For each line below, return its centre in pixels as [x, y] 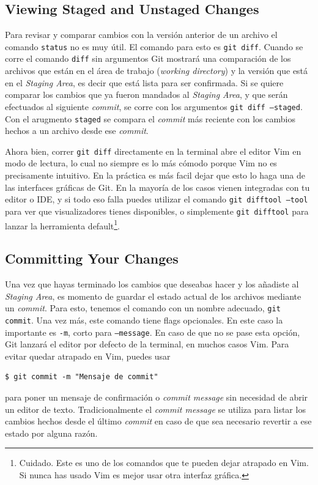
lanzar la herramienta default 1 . [62, 224]
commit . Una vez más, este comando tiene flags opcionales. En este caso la [144, 320]
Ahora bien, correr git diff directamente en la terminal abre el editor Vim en [153, 151]
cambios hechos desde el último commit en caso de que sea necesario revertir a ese [158, 421]
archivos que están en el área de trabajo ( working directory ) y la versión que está [157, 71]
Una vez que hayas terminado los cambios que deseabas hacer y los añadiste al [152, 284]
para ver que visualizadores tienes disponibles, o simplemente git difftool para [157, 211]
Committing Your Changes [92, 258]
